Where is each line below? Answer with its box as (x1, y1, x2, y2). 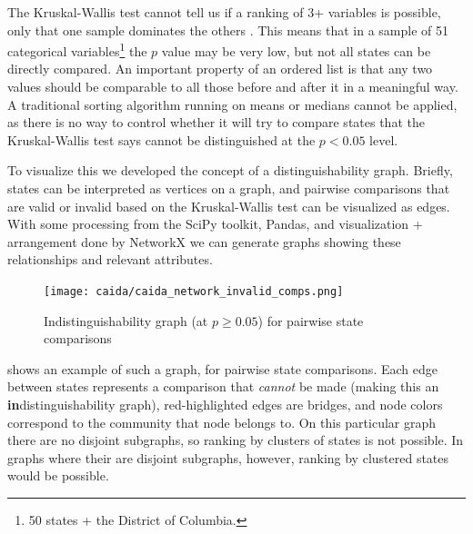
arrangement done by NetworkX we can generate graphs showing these (7, 232, 401, 251)
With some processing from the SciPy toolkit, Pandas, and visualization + (7, 214, 423, 233)
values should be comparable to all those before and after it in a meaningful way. (7, 77, 458, 96)
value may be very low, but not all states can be (161, 41, 431, 60)
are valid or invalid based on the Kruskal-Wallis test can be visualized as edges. (7, 196, 450, 215)
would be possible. (7, 466, 109, 485)
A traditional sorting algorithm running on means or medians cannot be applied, (7, 94, 458, 114)
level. (369, 130, 398, 149)
